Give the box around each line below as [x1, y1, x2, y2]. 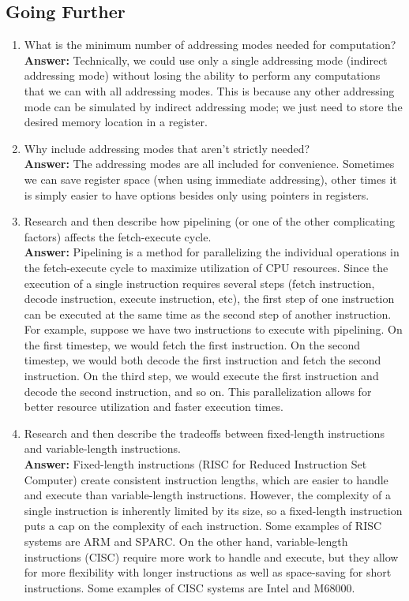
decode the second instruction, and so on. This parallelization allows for [24, 383, 372, 399]
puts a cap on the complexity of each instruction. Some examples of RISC [24, 517, 382, 534]
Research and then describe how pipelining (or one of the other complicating [24, 213, 395, 230]
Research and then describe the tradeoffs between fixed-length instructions [24, 424, 385, 441]
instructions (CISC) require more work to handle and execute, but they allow [24, 548, 399, 565]
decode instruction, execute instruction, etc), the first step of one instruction [24, 290, 395, 307]
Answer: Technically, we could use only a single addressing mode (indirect [24, 51, 388, 68]
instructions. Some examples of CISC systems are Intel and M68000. [24, 579, 355, 595]
